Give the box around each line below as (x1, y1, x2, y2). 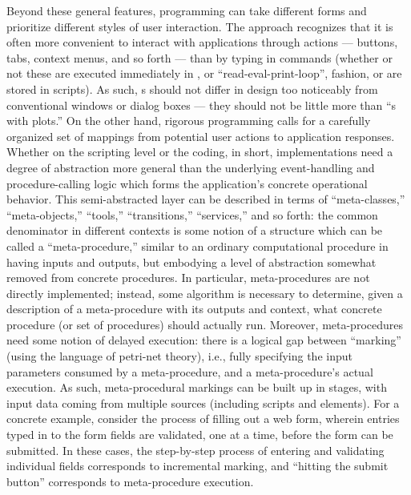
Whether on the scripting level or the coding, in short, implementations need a (6, 143, 393, 160)
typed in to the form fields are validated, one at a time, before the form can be (6, 426, 393, 443)
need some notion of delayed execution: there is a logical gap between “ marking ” (6, 332, 401, 348)
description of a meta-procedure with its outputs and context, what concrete (6, 300, 382, 317)
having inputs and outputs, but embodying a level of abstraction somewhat (6, 253, 377, 270)
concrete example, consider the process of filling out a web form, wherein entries (6, 410, 400, 427)
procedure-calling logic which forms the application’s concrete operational (6, 175, 368, 191)
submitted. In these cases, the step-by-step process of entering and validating (6, 441, 385, 458)
